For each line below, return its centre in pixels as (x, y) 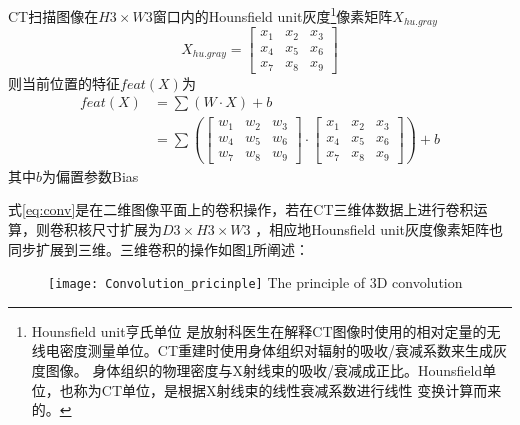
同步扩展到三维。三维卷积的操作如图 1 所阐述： (158, 248)
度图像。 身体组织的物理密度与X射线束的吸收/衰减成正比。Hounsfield (257, 369)
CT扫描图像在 (53, 15)
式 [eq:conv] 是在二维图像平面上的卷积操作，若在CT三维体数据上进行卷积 (241, 209)
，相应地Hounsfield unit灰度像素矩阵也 (379, 228)
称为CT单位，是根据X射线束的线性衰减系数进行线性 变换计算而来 (287, 389)
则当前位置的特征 (64, 82)
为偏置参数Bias (90, 175)
